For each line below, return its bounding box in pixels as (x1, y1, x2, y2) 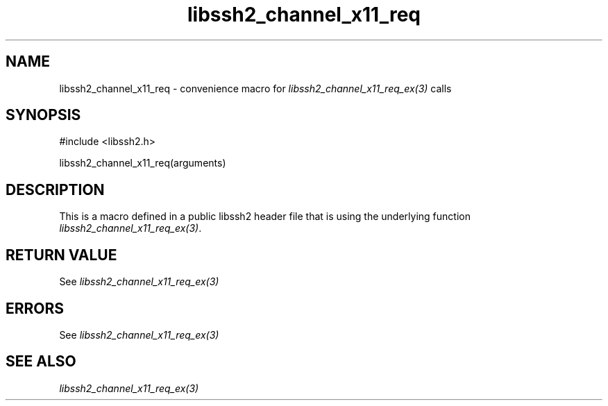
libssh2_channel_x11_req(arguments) (59, 157, 226, 169)
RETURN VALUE (6, 246, 117, 264)
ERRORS (6, 299, 65, 317)
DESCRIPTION (6, 180, 105, 198)
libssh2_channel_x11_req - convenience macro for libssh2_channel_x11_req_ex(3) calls (59, 82, 452, 94)
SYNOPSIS (6, 106, 81, 124)
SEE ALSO (6, 353, 76, 371)
